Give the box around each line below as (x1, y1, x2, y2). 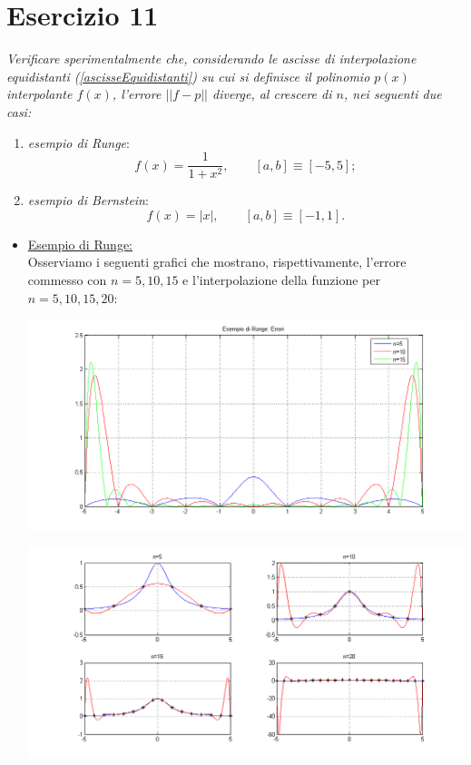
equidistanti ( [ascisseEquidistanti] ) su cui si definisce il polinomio (6, 66, 370, 85)
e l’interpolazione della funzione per (182, 270, 380, 289)
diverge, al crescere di (211, 84, 332, 103)
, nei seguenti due (343, 84, 442, 103)
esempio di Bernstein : (27, 191, 149, 210)
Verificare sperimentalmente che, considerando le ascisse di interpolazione (6, 49, 417, 68)
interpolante (6, 84, 73, 103)
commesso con (27, 270, 107, 289)
